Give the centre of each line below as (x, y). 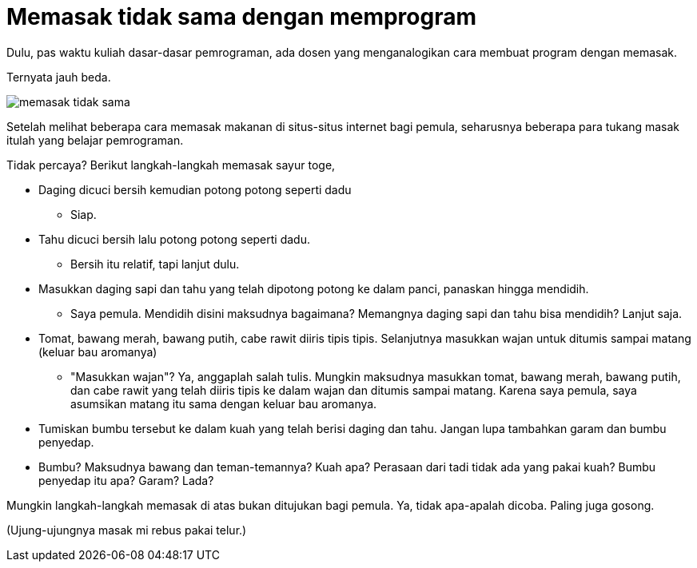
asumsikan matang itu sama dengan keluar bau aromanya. (224, 403)
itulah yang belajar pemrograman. (95, 140)
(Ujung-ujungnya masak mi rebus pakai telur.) (127, 530)
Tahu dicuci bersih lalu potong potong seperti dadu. (174, 239)
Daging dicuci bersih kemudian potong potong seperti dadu (195, 189)
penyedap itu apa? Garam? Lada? (126, 480)
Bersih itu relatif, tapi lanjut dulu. (155, 264)
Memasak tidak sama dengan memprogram (241, 17)
